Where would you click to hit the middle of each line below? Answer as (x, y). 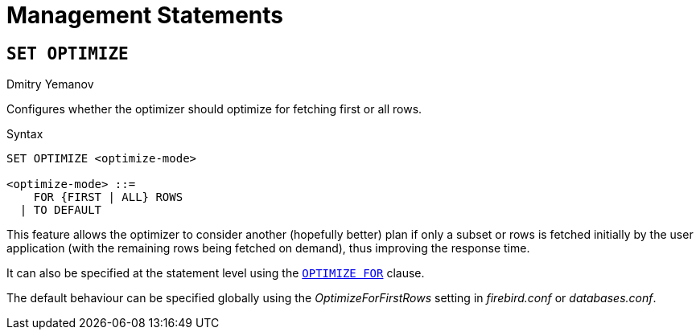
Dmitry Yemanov (50, 84)
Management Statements (145, 15)
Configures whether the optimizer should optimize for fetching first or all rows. (214, 109)
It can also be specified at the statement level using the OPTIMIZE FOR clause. (216, 273)
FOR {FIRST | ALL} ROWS (108, 197)
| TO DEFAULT (61, 210)
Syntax (25, 134)
